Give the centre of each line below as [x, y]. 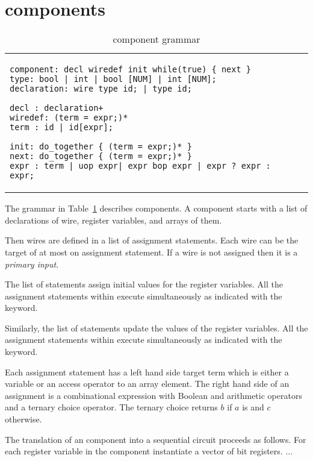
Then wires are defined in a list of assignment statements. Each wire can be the [152, 240]
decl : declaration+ [57, 108]
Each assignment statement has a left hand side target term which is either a [147, 372]
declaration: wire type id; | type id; [101, 89]
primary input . [32, 264]
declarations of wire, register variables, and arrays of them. [113, 220]
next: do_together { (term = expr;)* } [101, 156]
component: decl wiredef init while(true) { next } [131, 70]
